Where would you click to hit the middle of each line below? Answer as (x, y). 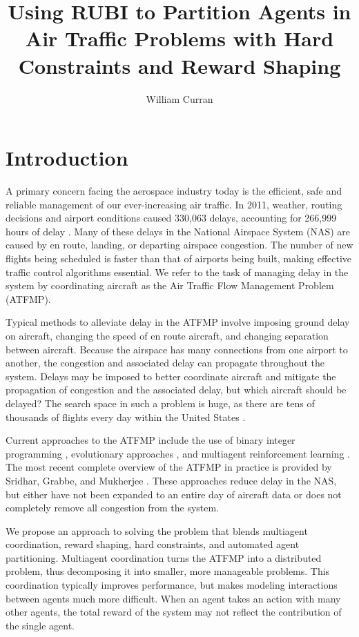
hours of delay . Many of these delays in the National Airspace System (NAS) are (178, 231)
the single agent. (40, 625)
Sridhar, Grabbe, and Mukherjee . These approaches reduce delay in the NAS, (171, 480)
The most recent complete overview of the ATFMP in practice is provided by (169, 467)
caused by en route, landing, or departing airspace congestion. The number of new (179, 245)
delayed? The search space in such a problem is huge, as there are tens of (160, 403)
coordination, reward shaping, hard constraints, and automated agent (153, 544)
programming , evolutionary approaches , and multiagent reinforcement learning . (178, 453)
